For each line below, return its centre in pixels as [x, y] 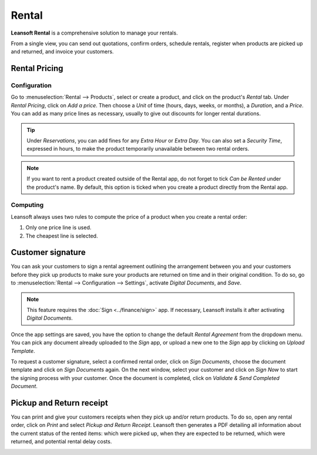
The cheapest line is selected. [62, 236]
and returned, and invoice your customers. [62, 52]
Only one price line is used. [58, 227]
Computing [27, 205]
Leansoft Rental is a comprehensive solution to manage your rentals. [95, 33]
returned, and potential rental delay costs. [61, 442]
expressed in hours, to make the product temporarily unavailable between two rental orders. [138, 149]
